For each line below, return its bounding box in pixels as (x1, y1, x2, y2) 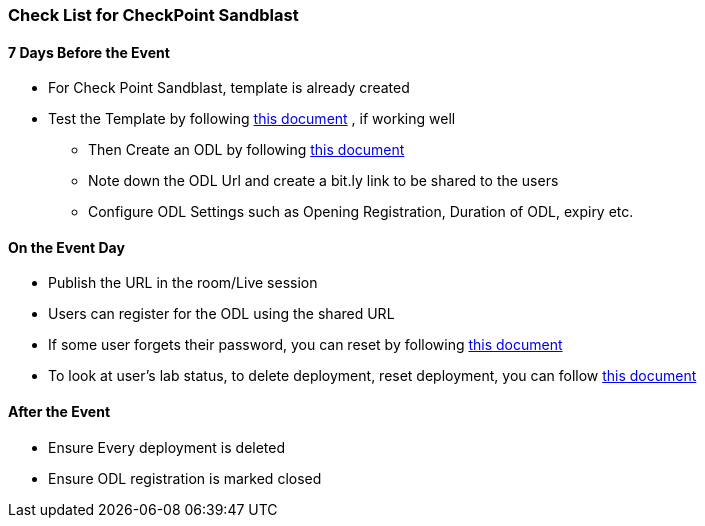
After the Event (8, 403, 111, 421)
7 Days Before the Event (8, 43, 170, 61)
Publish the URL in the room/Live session (48, 274, 318, 292)
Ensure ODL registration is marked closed (48, 469, 322, 487)
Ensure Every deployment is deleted (48, 438, 286, 456)
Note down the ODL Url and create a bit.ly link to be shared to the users (88, 172, 559, 190)
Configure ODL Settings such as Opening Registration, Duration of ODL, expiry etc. (88, 203, 634, 221)
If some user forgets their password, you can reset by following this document (48, 336, 563, 354)
